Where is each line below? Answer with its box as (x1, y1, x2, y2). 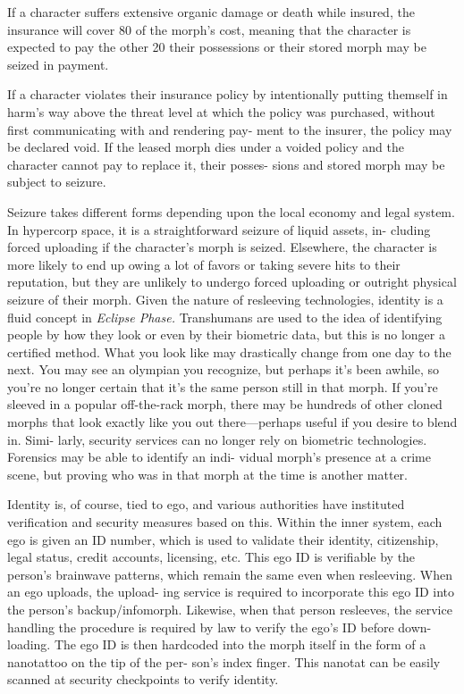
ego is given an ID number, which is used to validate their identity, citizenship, (7, 530, 439, 548)
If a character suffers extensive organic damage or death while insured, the (7, 3, 415, 21)
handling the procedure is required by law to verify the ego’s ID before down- (7, 617, 432, 636)
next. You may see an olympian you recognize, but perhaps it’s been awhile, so (7, 360, 439, 379)
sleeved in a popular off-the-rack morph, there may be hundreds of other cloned (7, 395, 443, 414)
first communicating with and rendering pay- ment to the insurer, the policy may (7, 120, 452, 138)
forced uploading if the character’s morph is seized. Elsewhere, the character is (7, 238, 437, 256)
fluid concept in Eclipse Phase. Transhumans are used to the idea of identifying (7, 307, 443, 326)
